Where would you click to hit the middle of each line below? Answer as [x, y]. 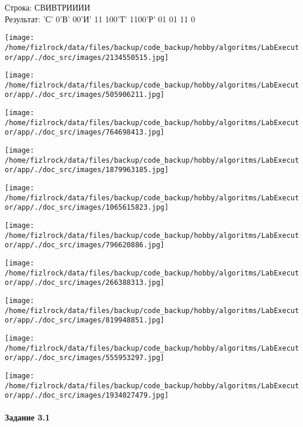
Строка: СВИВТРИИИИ [48, 7]
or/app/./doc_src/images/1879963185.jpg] [87, 170]
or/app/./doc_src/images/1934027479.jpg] [87, 396]
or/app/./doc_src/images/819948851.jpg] [85, 320]
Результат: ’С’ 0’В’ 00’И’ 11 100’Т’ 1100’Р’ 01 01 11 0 [100, 19]
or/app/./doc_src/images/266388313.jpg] [85, 283]
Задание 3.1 [27, 417]
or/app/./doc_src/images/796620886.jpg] [85, 245]
